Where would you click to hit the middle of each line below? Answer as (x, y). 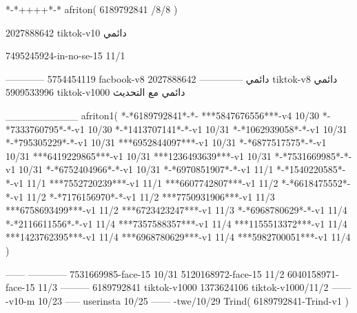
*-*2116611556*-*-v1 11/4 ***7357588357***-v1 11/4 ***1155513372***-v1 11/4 (176, 223)
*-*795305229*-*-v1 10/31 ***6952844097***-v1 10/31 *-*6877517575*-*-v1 (166, 142)
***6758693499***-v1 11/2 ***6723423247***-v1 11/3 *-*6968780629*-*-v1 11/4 (176, 210)
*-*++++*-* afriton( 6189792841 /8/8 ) (92, 9)
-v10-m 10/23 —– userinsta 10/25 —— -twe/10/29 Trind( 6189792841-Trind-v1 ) (177, 300)
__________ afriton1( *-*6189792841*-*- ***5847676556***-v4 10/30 (163, 115)
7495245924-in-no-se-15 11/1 (65, 55)
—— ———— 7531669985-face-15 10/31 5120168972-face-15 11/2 (145, 273)
